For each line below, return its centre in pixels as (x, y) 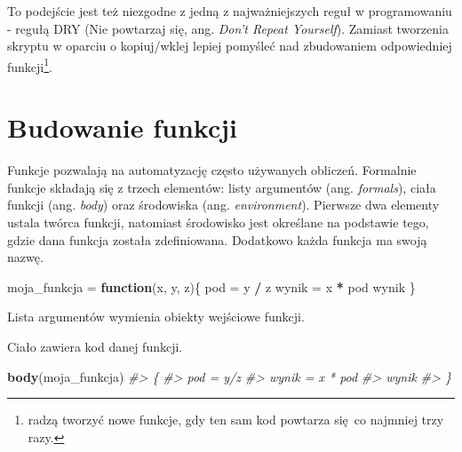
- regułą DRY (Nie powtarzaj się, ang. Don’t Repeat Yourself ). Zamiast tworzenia (228, 28)
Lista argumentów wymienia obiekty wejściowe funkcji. (156, 317)
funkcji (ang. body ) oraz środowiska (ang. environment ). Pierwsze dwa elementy (223, 205)
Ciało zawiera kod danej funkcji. (95, 346)
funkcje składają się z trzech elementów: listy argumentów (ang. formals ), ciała (222, 187)
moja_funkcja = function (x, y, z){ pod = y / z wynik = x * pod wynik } (211, 286)
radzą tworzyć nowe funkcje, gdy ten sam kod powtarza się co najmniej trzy (236, 420)
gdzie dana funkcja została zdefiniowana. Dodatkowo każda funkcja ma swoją (217, 239)
